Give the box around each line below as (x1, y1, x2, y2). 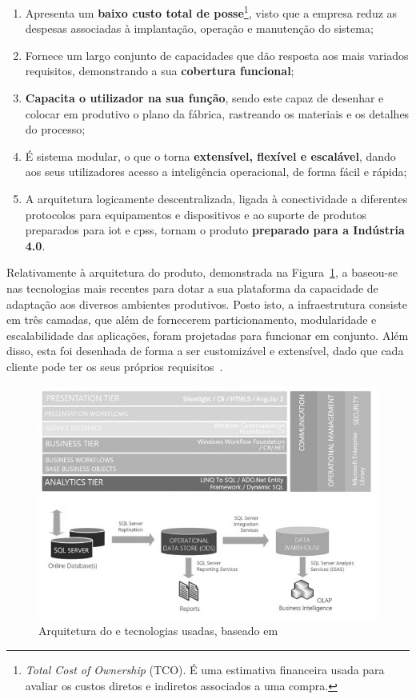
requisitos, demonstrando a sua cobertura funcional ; (25, 62, 294, 79)
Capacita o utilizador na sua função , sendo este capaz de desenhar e (25, 90, 384, 106)
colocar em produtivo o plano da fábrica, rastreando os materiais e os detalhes (25, 105, 410, 122)
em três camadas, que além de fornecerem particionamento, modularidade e (6, 311, 377, 328)
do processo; (25, 121, 86, 138)
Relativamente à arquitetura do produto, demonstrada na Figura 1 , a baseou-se (6, 264, 398, 281)
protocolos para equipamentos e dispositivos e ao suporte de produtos (25, 206, 366, 222)
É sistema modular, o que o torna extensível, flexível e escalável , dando (25, 147, 396, 164)
